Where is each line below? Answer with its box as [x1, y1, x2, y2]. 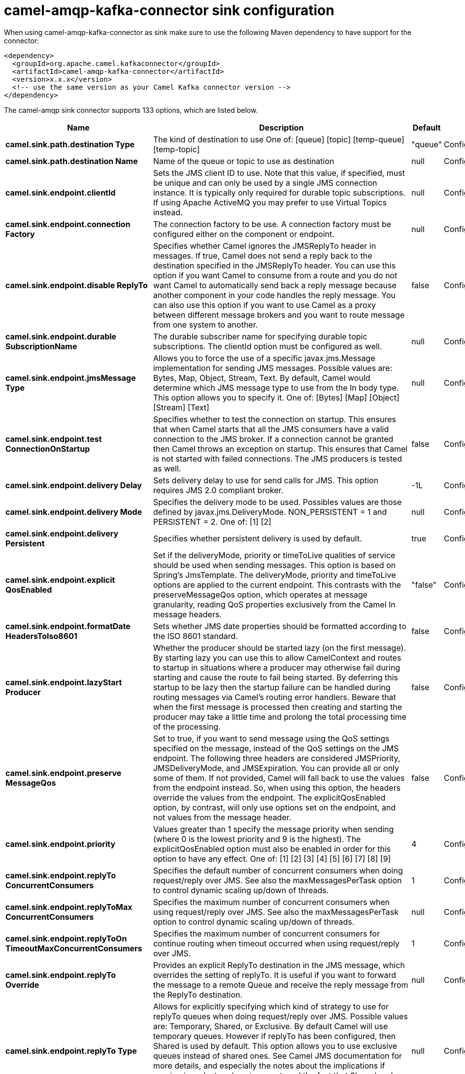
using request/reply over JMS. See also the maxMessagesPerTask [153, 906, 399, 917]
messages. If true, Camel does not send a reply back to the [153, 250, 372, 261]
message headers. [153, 609, 222, 619]
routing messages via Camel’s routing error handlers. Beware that [153, 692, 396, 702]
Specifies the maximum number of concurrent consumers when [153, 897, 390, 907]
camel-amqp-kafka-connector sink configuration [4, 2, 334, 19]
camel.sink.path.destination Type [5, 139, 134, 149]
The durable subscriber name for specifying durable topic [153, 331, 367, 341]
